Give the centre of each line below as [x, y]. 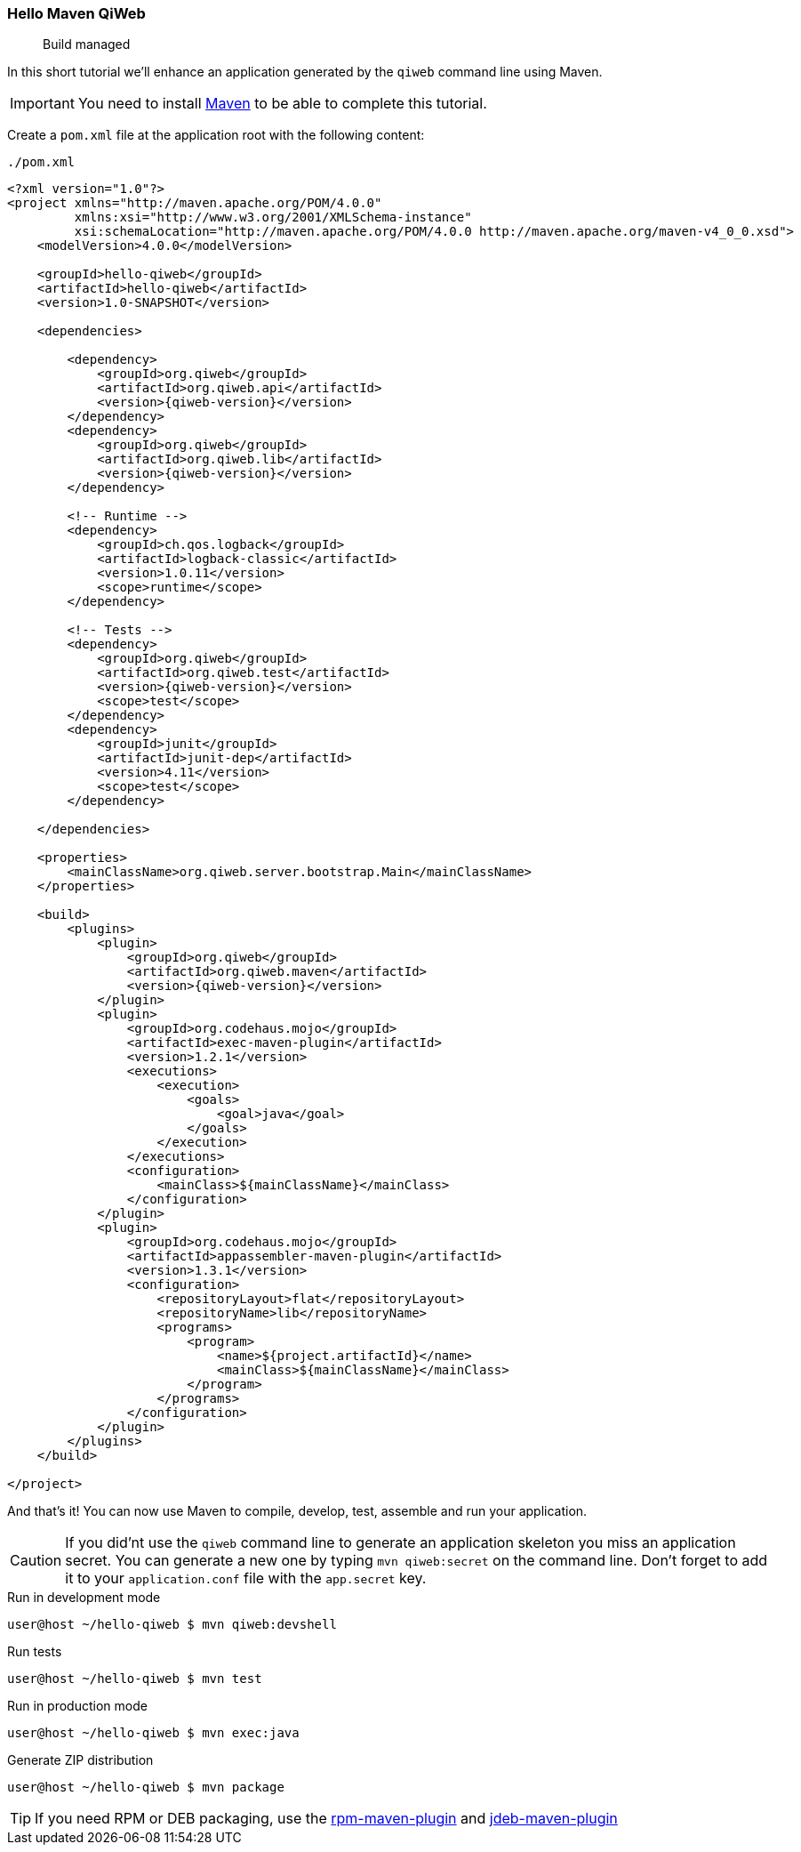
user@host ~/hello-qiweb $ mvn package [146, 1788]
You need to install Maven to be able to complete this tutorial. [282, 104]
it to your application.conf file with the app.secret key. [246, 1578]
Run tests [35, 1652]
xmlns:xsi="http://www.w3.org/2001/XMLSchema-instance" [273, 217]
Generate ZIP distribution [80, 1760]
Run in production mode [77, 1706]
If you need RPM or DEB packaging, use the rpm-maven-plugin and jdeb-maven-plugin [326, 1819]
